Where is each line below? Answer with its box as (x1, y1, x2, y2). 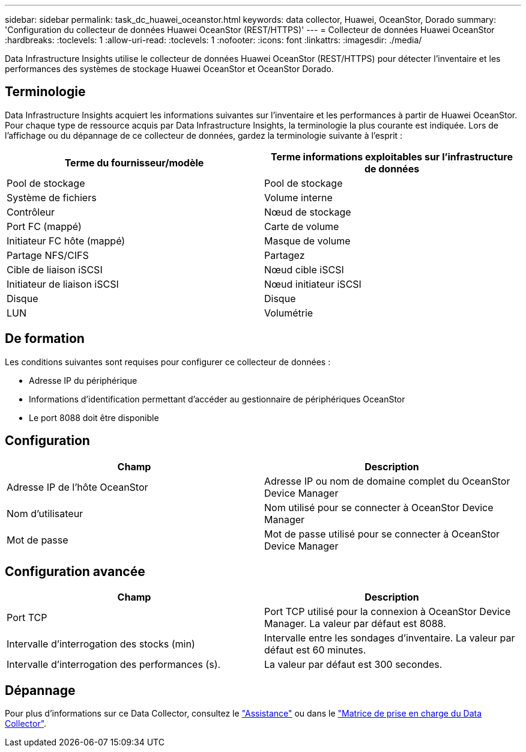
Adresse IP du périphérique (29, 375, 138, 386)
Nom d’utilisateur (7, 507, 83, 520)
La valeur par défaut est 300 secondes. (264, 658, 443, 671)
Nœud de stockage (264, 205, 351, 218)
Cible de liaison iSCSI (7, 263, 103, 276)
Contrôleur (7, 205, 55, 218)
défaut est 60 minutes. (264, 644, 366, 656)
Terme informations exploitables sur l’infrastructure (271, 150, 513, 163)
